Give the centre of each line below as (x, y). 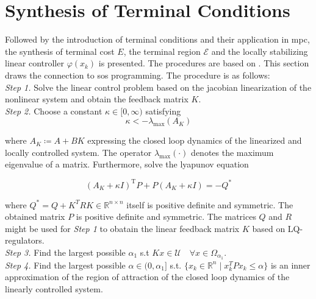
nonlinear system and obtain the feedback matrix (97, 99)
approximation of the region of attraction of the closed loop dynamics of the (147, 277)
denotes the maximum (232, 152)
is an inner (290, 265)
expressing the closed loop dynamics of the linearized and (195, 140)
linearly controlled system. (54, 288)
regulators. (25, 240)
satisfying (163, 111)
